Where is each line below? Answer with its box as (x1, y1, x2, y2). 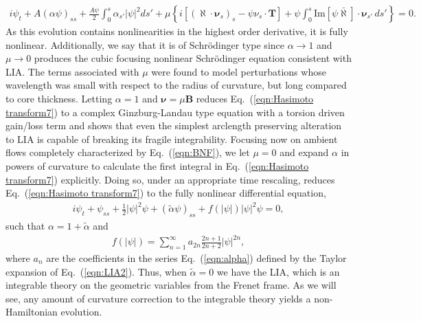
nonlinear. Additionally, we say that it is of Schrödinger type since (5, 37, 284, 52)
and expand (280, 145, 329, 159)
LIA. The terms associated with (5, 64, 139, 78)
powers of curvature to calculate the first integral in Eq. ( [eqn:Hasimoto (5, 158, 309, 173)
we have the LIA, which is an (216, 264, 340, 278)
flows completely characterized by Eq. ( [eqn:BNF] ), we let (5, 145, 250, 159)
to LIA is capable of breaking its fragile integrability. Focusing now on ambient (5, 131, 338, 146)
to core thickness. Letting (5, 91, 113, 105)
